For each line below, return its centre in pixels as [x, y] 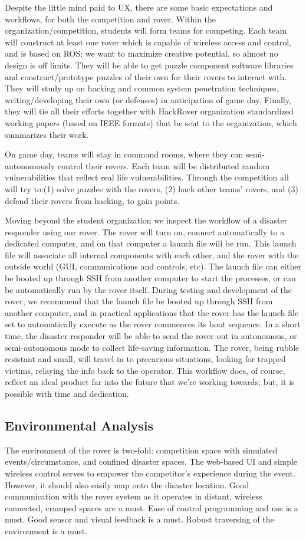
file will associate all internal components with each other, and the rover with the [152, 254]
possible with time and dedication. [67, 393]
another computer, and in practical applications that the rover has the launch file [152, 312]
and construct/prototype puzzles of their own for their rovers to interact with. [146, 76]
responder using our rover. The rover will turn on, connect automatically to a [145, 231]
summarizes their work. [47, 134]
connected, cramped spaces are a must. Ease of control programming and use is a [152, 507]
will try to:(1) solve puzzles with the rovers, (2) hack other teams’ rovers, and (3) [152, 188]
